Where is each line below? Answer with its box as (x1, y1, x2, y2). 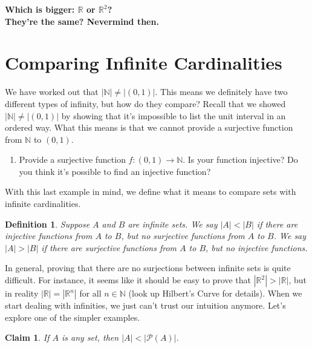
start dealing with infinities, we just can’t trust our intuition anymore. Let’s (5, 299, 286, 312)
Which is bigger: (5, 3, 75, 15)
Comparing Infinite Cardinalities (5, 50, 282, 75)
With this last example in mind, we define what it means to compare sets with (5, 185, 296, 198)
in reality (5, 287, 39, 300)
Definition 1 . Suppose (5, 217, 90, 230)
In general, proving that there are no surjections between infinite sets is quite (5, 261, 291, 274)
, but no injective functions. (206, 241, 308, 254)
